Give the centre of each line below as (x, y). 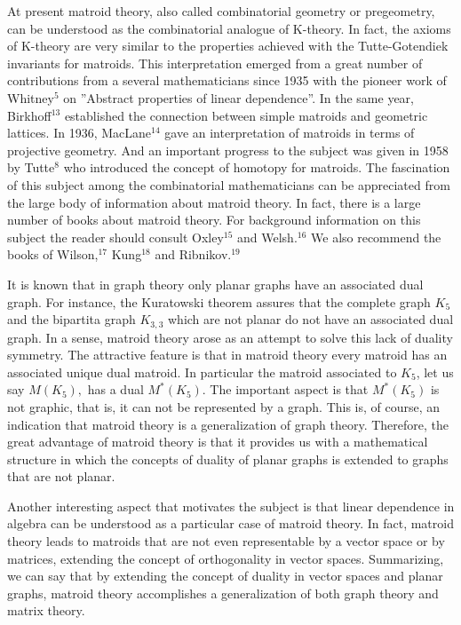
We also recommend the (376, 237)
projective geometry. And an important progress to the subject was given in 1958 (228, 150)
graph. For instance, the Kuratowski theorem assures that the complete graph (219, 301)
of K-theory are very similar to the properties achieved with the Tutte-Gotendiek (228, 46)
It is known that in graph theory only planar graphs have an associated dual (215, 284)
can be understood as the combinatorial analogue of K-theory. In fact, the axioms (229, 28)
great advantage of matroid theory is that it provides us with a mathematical (218, 442)
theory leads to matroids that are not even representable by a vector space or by (226, 541)
